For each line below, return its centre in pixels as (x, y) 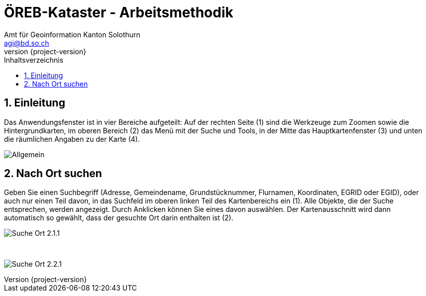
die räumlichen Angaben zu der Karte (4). (72, 139)
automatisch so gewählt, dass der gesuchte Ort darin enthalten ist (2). (119, 218)
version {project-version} (45, 51)
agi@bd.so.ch (27, 43)
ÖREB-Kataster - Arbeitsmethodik (119, 12)
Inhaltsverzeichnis (34, 60)
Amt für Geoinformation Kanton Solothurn (72, 34)
